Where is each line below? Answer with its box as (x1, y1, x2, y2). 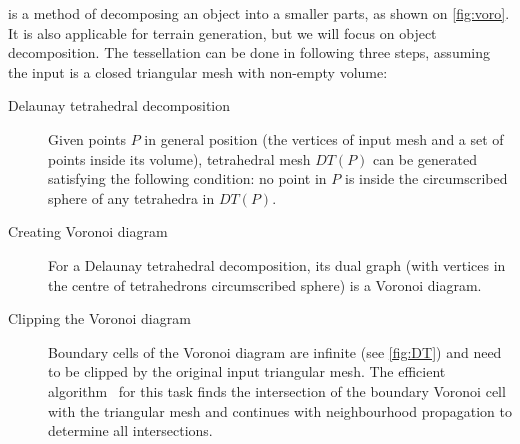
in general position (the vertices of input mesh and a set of (144, 128, 504, 149)
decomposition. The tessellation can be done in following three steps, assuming (8, 42, 491, 63)
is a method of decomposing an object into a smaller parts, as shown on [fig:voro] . (8, 3, 510, 23)
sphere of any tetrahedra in (48, 187, 215, 208)
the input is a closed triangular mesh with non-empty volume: (8, 61, 388, 82)
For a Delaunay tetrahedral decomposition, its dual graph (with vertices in (48, 254, 506, 275)
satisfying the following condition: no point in (48, 168, 327, 189)
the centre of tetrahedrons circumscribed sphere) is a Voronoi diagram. (48, 274, 482, 295)
